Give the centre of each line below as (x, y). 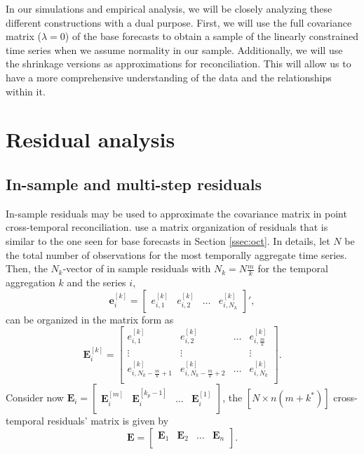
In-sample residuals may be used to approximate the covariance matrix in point (176, 213)
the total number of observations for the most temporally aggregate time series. (176, 254)
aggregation (31, 282)
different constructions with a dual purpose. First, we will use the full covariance (179, 22)
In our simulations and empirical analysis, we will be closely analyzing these (169, 8)
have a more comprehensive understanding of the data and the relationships (169, 77)
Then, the (27, 268)
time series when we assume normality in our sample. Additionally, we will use (174, 49)
